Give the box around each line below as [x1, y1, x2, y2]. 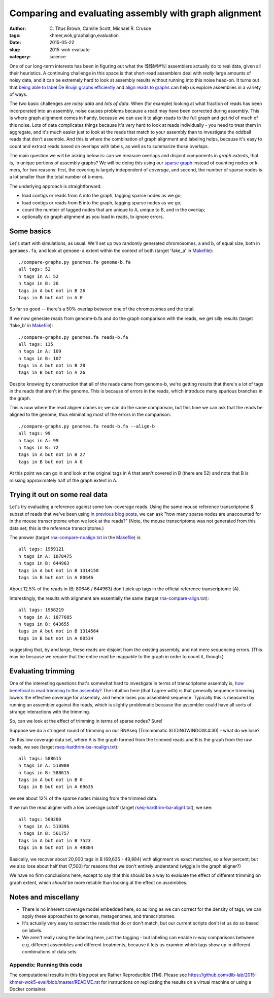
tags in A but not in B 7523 [18, 837, 91, 843]
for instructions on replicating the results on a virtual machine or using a [100, 979, 252, 985]
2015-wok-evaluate [49, 46, 90, 53]
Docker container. [9, 986, 47, 992]
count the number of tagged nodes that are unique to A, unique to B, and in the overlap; [22, 206, 205, 212]
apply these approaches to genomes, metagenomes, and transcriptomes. [22, 913, 176, 919]
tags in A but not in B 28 [18, 363, 86, 369]
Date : [9, 40, 21, 46]
